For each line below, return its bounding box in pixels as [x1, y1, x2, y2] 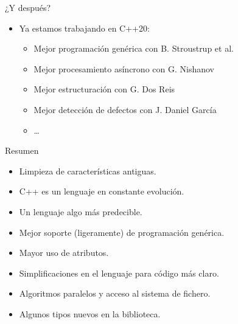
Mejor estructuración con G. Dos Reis [33, 83, 175, 95]
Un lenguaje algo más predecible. [19, 205, 142, 218]
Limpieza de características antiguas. [19, 164, 156, 177]
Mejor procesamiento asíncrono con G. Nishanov [33, 62, 214, 75]
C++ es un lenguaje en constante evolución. [19, 185, 184, 198]
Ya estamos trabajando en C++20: [19, 21, 150, 34]
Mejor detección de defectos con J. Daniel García [33, 103, 217, 115]
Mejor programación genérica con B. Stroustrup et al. [33, 42, 234, 55]
